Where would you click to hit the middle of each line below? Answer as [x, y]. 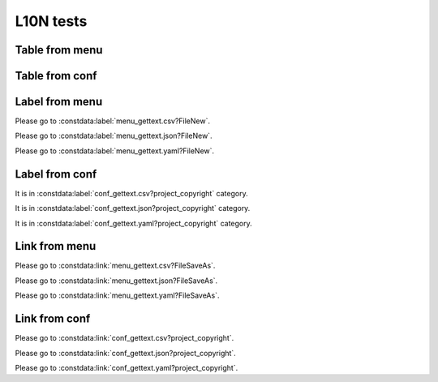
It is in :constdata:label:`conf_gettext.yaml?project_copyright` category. [134, 223]
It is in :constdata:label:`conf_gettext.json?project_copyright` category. [133, 208]
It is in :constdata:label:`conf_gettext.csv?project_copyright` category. [131, 193]
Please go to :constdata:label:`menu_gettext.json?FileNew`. [114, 136]
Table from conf [56, 76]
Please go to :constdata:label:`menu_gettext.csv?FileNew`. [113, 121]
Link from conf [53, 319]
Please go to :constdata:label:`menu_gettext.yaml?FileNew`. [115, 151]
